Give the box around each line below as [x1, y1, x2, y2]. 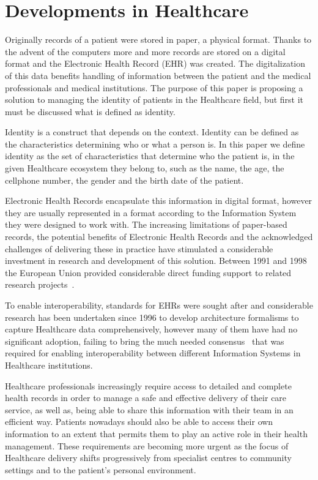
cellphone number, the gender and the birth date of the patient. [5, 173, 244, 186]
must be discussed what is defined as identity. [5, 105, 176, 118]
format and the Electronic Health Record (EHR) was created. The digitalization [5, 57, 306, 70]
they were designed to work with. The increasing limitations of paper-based [5, 218, 287, 231]
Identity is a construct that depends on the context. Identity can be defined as [5, 126, 299, 138]
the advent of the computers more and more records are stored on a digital [5, 45, 286, 58]
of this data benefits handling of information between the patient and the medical [5, 69, 311, 81]
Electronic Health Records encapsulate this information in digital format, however [5, 194, 312, 207]
